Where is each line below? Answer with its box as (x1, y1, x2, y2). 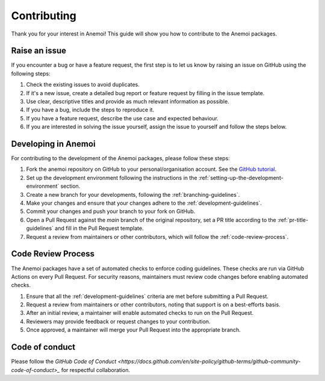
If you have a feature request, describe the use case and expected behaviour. (26, 114, 219, 122)
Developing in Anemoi (11, 139, 96, 149)
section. (60, 182, 81, 190)
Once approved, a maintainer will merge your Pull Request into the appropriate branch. (26, 326, 241, 333)
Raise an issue (11, 46, 66, 56)
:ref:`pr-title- (277, 216, 309, 223)
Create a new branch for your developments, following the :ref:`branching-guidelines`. (26, 191, 240, 198)
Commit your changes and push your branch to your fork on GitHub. (26, 208, 196, 215)
